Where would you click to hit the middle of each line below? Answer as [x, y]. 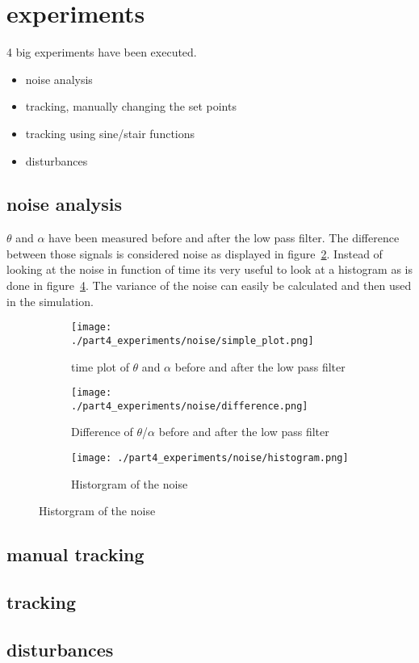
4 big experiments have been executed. [102, 52]
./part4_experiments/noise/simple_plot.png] [193, 340]
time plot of [100, 366]
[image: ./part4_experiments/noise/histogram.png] [210, 458]
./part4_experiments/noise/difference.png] [190, 406]
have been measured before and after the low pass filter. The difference [224, 238]
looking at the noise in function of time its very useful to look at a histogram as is [209, 269]
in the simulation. [50, 301]
